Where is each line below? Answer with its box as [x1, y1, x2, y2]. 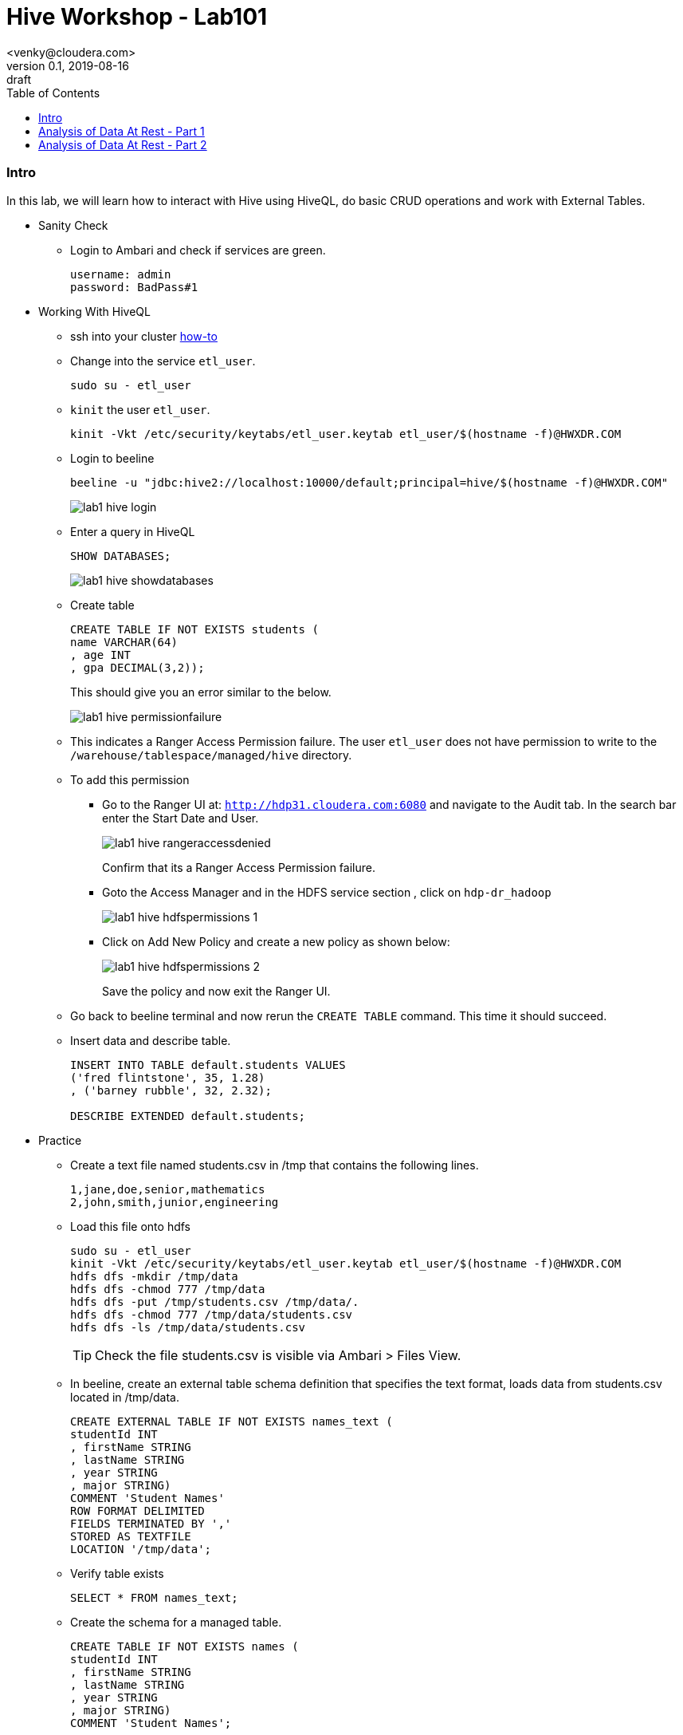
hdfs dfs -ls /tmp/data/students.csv [70, 1320, 306, 1334]
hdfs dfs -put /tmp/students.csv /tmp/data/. [70, 1295, 359, 1308]
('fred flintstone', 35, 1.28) [70, 1071, 265, 1084]
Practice [38, 1133, 82, 1147]
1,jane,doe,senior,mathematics [70, 1182, 265, 1196]
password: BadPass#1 [70, 280, 198, 294]
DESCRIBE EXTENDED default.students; [70, 1109, 306, 1122]
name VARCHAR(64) [70, 635, 178, 649]
